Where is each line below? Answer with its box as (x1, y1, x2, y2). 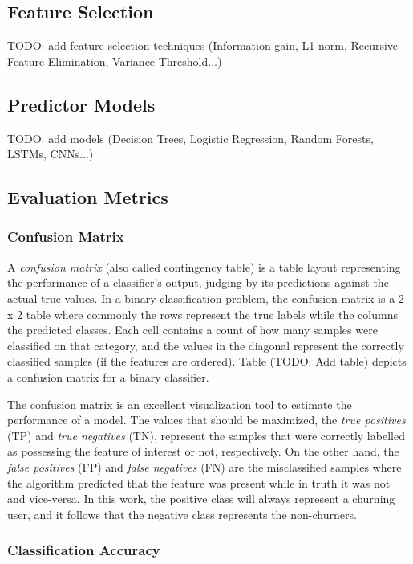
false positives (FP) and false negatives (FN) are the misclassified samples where (7, 458, 402, 475)
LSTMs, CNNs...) (7, 145, 94, 162)
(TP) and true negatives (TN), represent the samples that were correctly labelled (7, 427, 405, 443)
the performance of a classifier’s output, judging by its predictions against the (7, 274, 389, 291)
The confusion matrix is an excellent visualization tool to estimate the (7, 395, 352, 412)
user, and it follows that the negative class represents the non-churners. (7, 505, 357, 522)
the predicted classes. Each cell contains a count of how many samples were (7, 321, 378, 338)
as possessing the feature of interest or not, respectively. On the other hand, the (7, 443, 399, 460)
